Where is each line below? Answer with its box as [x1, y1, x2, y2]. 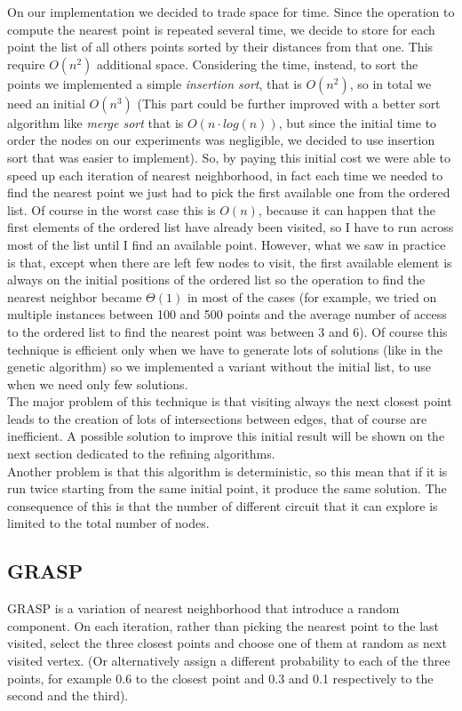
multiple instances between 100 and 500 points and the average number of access [7, 305, 447, 324]
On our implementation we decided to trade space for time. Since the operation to [7, 3, 455, 20]
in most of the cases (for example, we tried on [187, 287, 437, 306]
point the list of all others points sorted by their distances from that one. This [7, 37, 434, 56]
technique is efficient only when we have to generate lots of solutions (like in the [7, 340, 442, 358]
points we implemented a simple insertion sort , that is [7, 74, 302, 92]
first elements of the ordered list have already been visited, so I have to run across [7, 218, 454, 236]
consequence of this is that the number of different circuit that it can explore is [7, 496, 438, 515]
